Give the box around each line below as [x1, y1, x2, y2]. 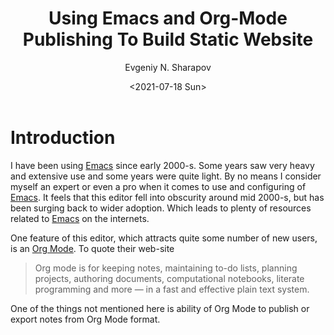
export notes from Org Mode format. [10, 313, 161, 325]
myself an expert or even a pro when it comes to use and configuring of [10, 180, 307, 192]
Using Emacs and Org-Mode [48, 7, 288, 30]
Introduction [10, 126, 116, 149]
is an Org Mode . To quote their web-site [10, 242, 175, 254]
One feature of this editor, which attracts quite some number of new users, [10, 232, 318, 244]
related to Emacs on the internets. [10, 212, 150, 224]
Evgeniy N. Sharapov [124, 61, 212, 73]
